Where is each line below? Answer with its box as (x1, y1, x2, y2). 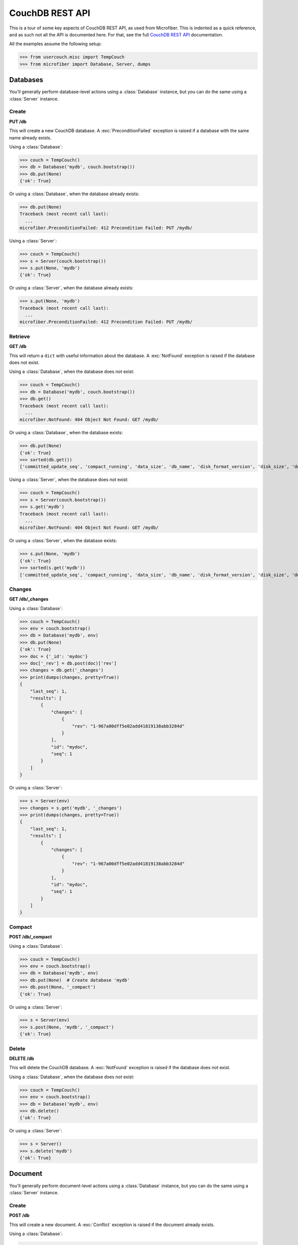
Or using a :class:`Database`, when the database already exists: (9, 191, 140, 197)
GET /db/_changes (9, 596, 49, 602)
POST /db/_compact (9, 934, 52, 940)
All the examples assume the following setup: (9, 41, 102, 47)
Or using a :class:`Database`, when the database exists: (9, 430, 123, 436)
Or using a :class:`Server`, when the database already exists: (9, 285, 134, 291)
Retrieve (9, 333, 30, 340)
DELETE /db (9, 1056, 34, 1061)
